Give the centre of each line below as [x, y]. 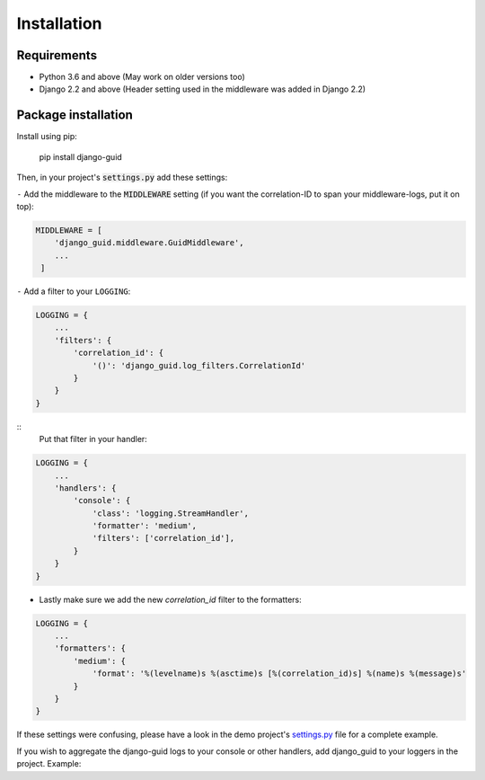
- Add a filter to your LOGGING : [74, 291]
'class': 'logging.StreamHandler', [170, 513]
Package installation [75, 115]
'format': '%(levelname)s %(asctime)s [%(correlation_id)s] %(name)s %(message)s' [279, 674]
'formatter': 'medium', [145, 526]
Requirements [57, 55]
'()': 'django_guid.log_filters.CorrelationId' [199, 365]
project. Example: [49, 764]
